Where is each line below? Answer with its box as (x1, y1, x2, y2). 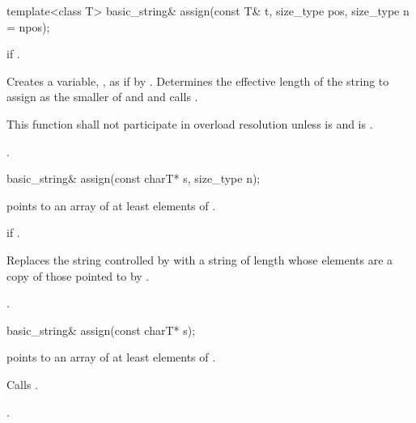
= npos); (6, 18, 50, 35)
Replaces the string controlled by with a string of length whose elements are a (6, 251, 393, 268)
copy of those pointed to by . (6, 267, 150, 284)
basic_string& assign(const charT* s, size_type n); (6, 170, 261, 187)
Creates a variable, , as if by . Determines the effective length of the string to (6, 72, 389, 89)
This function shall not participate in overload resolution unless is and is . (6, 115, 373, 132)
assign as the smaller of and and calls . (6, 88, 198, 105)
